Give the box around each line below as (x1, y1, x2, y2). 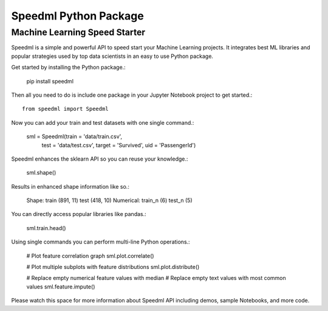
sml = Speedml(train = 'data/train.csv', (26, 133, 123, 140)
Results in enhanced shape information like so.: (11, 183, 130, 190)
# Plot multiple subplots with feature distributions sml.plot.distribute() (26, 264, 200, 271)
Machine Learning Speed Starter (11, 27, 146, 38)
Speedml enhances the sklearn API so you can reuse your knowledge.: (11, 155, 188, 162)
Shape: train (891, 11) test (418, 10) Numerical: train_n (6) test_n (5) (26, 197, 193, 204)
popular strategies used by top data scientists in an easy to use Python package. (11, 52, 214, 60)
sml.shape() (26, 169, 56, 176)
